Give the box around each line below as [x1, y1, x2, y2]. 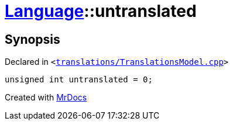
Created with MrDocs [5, 92, 87, 103]
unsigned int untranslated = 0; [5, 75, 153, 85]
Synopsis [5, 32, 60, 47]
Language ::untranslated [5, 1, 197, 21]
